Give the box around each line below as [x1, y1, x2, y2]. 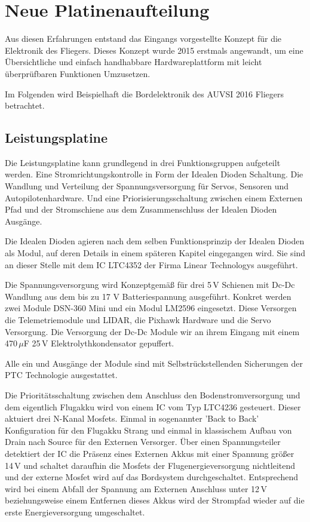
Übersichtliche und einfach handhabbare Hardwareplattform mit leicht [5, 56, 262, 68]
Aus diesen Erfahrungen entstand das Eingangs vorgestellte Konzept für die [5, 32, 282, 45]
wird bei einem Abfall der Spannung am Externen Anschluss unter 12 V [5, 482, 267, 495]
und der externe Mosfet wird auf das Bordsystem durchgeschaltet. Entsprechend [5, 471, 299, 483]
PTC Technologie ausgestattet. [5, 369, 118, 381]
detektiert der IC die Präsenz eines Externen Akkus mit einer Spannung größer [5, 447, 294, 459]
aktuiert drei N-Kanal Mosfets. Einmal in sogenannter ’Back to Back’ [5, 412, 259, 425]
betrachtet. [5, 99, 45, 112]
